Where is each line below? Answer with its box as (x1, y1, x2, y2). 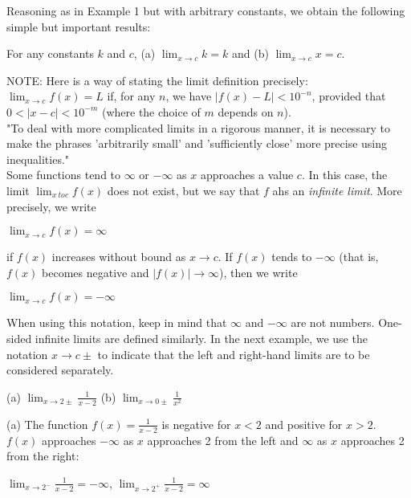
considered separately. (6, 361, 114, 378)
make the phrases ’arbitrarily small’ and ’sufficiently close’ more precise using (6, 135, 388, 152)
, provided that (311, 88, 386, 104)
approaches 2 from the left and (147, 431, 299, 448)
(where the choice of (101, 103, 201, 120)
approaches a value (200, 166, 294, 183)
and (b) (232, 45, 269, 62)
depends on (218, 103, 274, 120)
